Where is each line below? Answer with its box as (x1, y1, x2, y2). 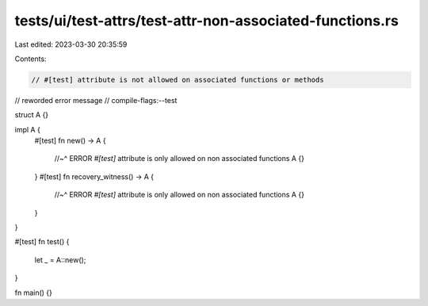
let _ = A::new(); (34, 254, 86, 265)
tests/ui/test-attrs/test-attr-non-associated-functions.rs (14, 12, 399, 29)
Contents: (14, 54, 47, 63)
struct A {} (14, 110, 49, 120)
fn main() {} (14, 288, 53, 297)
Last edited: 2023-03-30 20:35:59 (14, 40, 128, 49)
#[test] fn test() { (14, 237, 70, 247)
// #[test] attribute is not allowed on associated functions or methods (31, 75, 324, 84)
